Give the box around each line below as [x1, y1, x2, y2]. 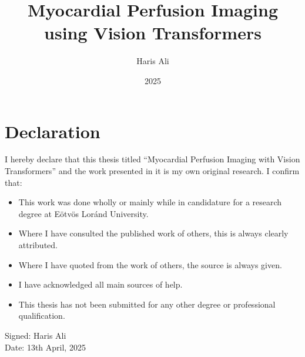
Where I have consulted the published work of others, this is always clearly [18, 227, 289, 239]
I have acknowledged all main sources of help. [18, 278, 183, 291]
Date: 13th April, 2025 [5, 341, 86, 353]
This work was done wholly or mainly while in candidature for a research [18, 196, 282, 208]
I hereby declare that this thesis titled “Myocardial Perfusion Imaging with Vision [5, 153, 300, 165]
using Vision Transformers [44, 21, 262, 45]
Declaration [5, 119, 100, 143]
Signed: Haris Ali [5, 329, 66, 341]
